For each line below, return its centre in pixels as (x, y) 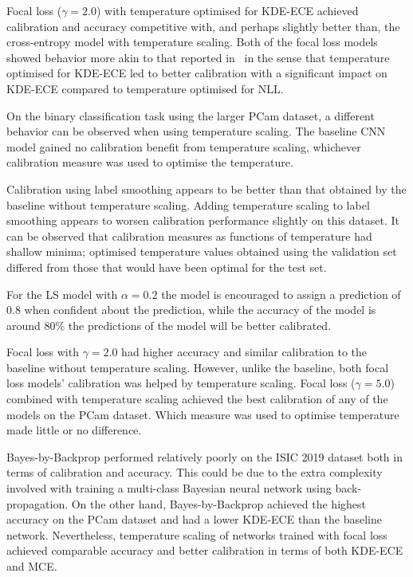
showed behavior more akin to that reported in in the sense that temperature (198, 57)
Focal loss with (43, 352)
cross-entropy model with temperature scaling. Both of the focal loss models (192, 42)
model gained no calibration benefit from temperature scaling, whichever (184, 146)
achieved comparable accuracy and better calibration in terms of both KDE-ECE (205, 550)
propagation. (37, 503)
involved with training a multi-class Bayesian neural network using (169, 488)
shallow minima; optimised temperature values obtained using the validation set (202, 251)
